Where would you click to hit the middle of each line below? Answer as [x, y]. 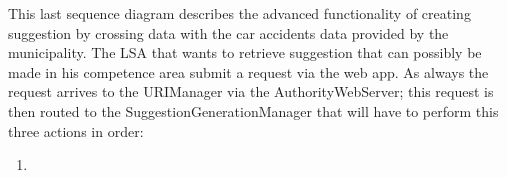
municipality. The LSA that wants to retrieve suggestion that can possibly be [245, 52]
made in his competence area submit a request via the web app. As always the [248, 71]
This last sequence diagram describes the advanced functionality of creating [239, 13]
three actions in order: [76, 130]
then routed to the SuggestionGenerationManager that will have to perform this [253, 110]
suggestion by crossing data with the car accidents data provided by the [228, 32]
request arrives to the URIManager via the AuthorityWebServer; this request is [251, 91]
